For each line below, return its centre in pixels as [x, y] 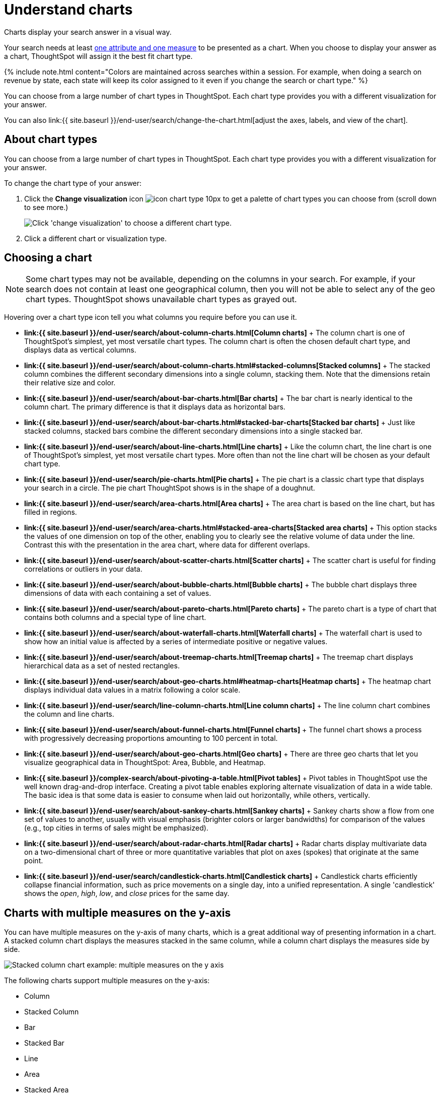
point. [34, 861]
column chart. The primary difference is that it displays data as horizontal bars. [155, 407]
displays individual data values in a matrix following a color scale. [132, 690]
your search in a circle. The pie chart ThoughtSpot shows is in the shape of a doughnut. [170, 488]
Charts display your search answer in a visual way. [88, 32]
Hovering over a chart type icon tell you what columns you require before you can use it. [151, 317]
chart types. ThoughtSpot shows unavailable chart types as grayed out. [161, 299]
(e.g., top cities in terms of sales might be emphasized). [116, 828]
